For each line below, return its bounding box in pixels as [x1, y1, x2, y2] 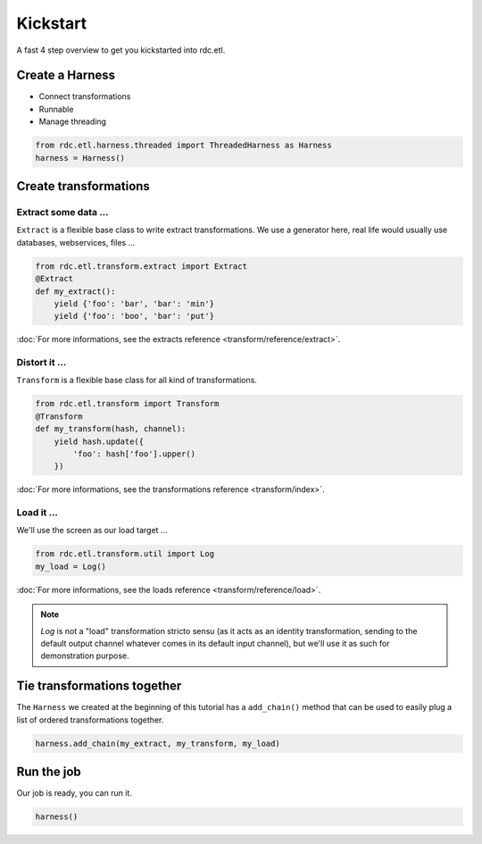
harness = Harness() [35, 153, 125, 163]
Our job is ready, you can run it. [16, 788, 133, 798]
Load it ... [16, 506, 58, 519]
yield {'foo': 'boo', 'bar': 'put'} [54, 311, 214, 322]
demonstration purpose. [40, 650, 129, 661]
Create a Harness [16, 68, 116, 83]
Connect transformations [38, 91, 131, 102]
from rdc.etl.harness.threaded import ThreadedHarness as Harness [35, 140, 332, 151]
